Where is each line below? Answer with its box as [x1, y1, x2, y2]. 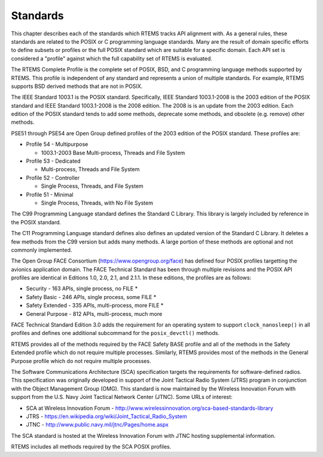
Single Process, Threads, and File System [41, 182, 144, 190]
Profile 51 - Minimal [26, 191, 74, 198]
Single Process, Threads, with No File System [41, 199, 154, 206]
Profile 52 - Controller [26, 174, 80, 181]
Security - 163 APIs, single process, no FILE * [26, 285, 138, 293]
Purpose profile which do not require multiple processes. [11, 357, 151, 364]
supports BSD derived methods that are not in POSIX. [11, 83, 143, 90]
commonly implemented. [11, 246, 72, 254]
